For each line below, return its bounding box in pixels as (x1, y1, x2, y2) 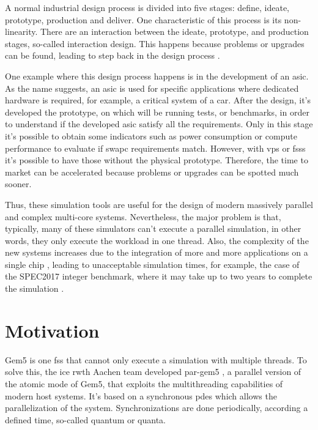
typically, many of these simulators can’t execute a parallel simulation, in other (5, 222, 301, 235)
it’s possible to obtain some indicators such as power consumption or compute (5, 129, 297, 142)
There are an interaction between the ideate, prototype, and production (40, 25, 309, 38)
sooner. (5, 177, 32, 190)
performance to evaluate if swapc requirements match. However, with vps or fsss (5, 141, 306, 154)
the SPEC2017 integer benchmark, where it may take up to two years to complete (5, 270, 312, 283)
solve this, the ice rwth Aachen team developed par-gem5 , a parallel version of (5, 365, 301, 378)
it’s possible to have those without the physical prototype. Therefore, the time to (5, 154, 308, 166)
